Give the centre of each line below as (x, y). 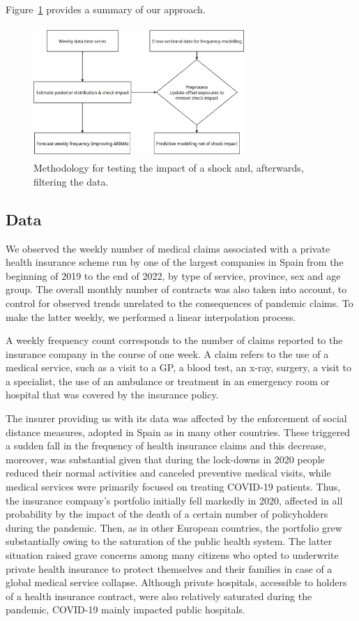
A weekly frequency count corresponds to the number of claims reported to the (174, 340)
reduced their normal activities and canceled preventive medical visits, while (168, 473)
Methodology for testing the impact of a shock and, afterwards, (169, 168)
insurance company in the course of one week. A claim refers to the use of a (167, 353)
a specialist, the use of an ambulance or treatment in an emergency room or (168, 381)
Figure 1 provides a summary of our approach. (106, 9)
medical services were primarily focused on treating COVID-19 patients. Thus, (173, 487)
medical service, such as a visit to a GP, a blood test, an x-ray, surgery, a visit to (179, 367)
